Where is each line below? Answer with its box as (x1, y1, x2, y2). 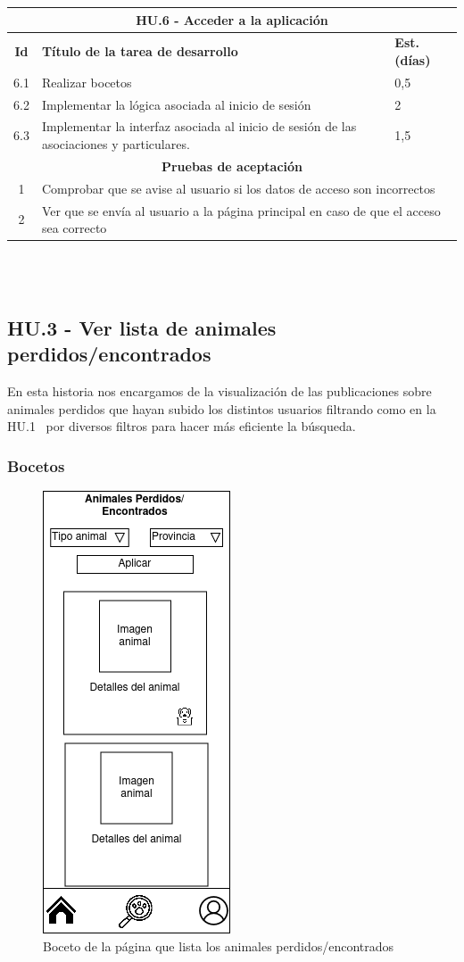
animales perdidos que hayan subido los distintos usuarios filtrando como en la (7, 399, 436, 418)
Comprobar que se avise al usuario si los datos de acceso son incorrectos (41, 178, 435, 197)
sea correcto (41, 219, 107, 237)
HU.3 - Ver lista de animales (7, 313, 277, 341)
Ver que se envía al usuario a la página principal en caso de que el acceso (41, 201, 441, 220)
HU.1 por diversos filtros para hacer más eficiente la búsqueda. (7, 417, 356, 435)
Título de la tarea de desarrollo (41, 42, 238, 61)
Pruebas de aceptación (161, 156, 303, 175)
